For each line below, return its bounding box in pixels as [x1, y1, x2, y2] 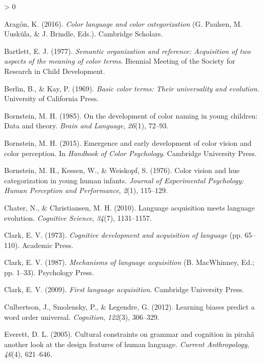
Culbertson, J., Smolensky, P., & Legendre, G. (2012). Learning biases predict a [4, 301, 255, 312]
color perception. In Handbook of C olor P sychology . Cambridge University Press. [4, 147, 257, 158]
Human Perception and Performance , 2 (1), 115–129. [4, 185, 168, 196]
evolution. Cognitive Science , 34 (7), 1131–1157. [4, 212, 152, 223]
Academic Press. [22, 239, 73, 250]
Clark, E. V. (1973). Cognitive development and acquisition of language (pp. [4, 230, 242, 240]
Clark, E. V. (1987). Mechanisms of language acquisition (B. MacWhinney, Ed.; [4, 257, 254, 268]
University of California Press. [4, 93, 99, 104]
